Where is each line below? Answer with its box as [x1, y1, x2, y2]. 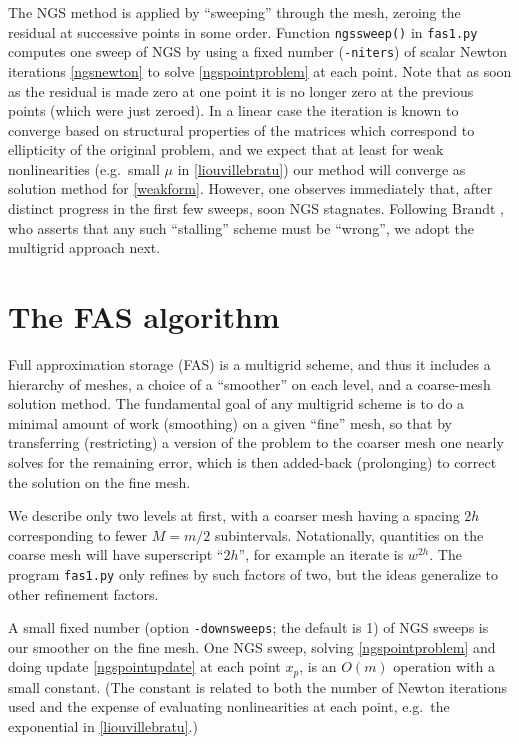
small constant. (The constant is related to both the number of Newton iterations [8, 676, 508, 697]
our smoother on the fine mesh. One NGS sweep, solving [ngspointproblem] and [8, 636, 496, 657]
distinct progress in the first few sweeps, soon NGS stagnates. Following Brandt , [8, 198, 505, 219]
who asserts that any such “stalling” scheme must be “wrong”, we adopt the [8, 217, 475, 238]
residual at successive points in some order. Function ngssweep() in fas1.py [8, 21, 478, 42]
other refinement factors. [8, 583, 159, 604]
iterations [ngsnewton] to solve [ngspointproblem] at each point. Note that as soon [8, 60, 512, 81]
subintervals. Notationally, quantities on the [214, 524, 484, 545]
